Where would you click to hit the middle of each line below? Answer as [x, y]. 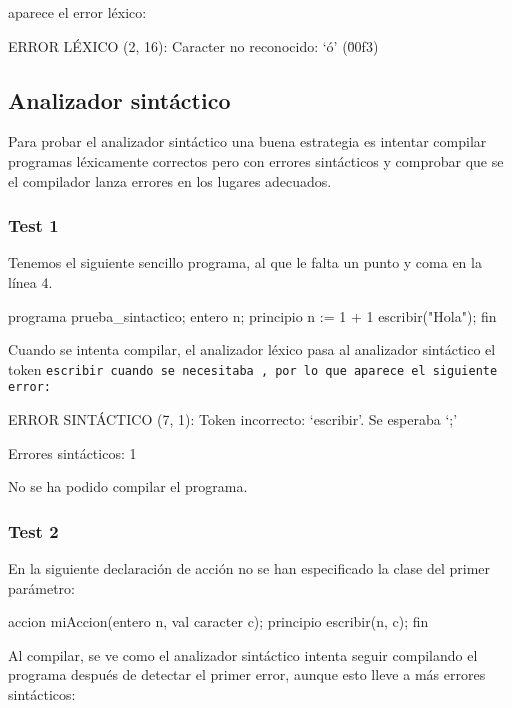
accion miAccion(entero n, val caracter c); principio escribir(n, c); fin [218, 621]
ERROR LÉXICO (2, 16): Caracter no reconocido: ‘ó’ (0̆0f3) [193, 45]
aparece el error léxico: [77, 12]
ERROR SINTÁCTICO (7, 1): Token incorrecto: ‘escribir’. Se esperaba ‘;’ [233, 419]
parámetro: [41, 587]
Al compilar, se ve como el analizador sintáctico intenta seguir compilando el [243, 654]
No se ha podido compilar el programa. [128, 486]
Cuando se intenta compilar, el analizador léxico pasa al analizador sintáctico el [252, 349]
